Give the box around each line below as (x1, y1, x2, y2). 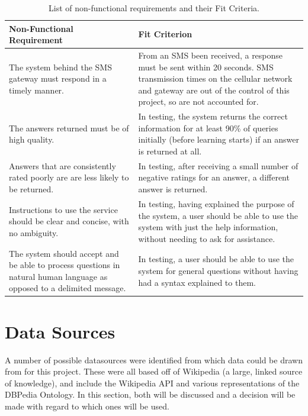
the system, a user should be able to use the (138, 209, 299, 221)
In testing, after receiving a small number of (138, 159, 299, 172)
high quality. (9, 133, 54, 146)
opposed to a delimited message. (9, 282, 126, 294)
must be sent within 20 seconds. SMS (138, 60, 274, 73)
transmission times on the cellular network (138, 72, 293, 85)
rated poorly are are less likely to (9, 171, 129, 183)
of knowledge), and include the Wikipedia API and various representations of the (5, 376, 300, 389)
